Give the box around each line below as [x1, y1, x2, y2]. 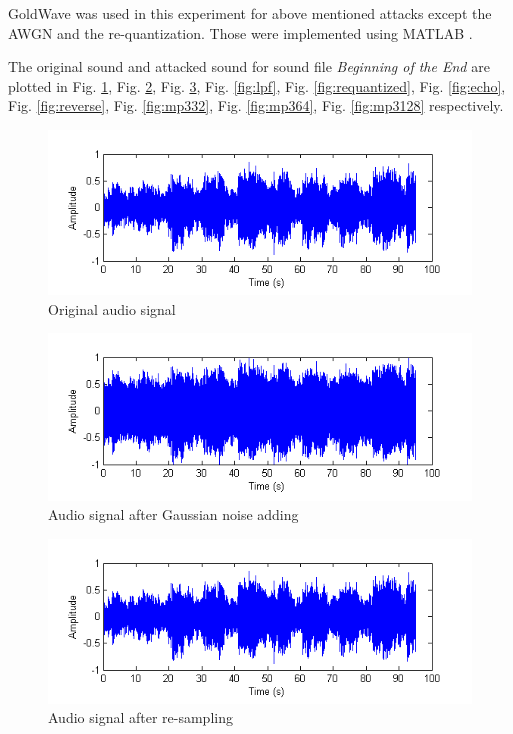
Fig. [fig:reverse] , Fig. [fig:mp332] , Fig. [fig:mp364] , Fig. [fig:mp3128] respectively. [8, 95, 504, 116]
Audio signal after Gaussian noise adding [48, 504, 299, 525]
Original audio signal [48, 298, 176, 319]
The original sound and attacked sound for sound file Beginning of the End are [8, 56, 490, 77]
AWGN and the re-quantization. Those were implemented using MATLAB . [8, 22, 473, 43]
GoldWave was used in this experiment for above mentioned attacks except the [8, 3, 492, 23]
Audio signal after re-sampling [48, 707, 233, 728]
